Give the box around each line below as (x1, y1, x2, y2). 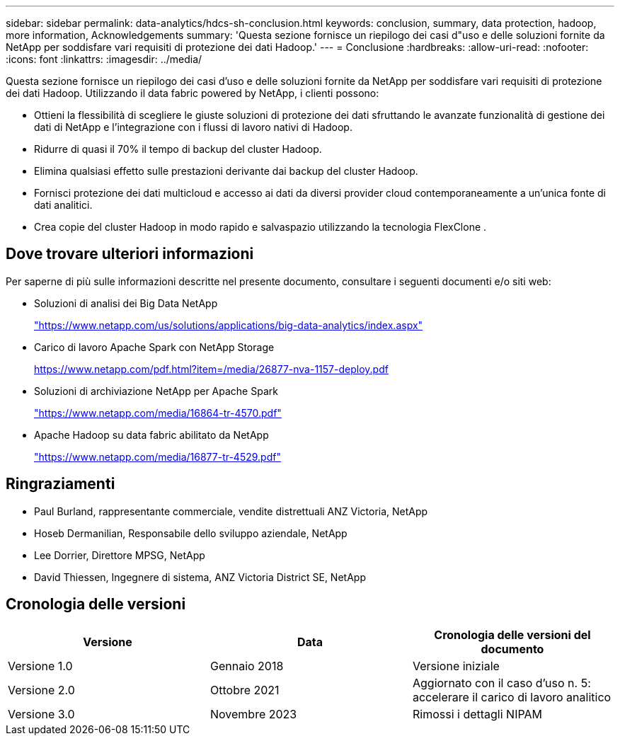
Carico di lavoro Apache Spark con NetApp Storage (34, 340, 275, 353)
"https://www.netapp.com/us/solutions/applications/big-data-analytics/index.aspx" (34, 318, 423, 331)
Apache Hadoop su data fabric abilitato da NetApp (34, 428, 269, 441)
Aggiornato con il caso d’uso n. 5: (412, 675, 591, 690)
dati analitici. (34, 199, 93, 211)
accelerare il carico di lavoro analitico (412, 689, 612, 704)
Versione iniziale (412, 658, 500, 673)
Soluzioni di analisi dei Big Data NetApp (34, 297, 218, 309)
